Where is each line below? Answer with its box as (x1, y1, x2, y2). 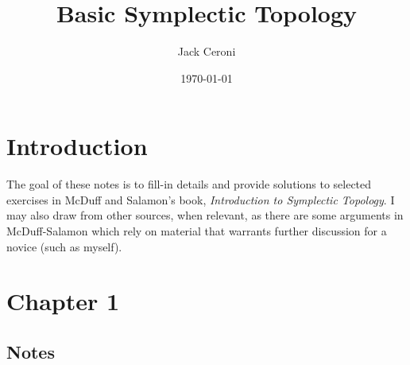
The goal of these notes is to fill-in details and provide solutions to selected (6, 176, 372, 192)
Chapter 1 (6, 285, 120, 317)
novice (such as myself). (6, 238, 122, 254)
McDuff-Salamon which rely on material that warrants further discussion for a (6, 223, 387, 239)
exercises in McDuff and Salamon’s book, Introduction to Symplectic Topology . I (6, 191, 395, 208)
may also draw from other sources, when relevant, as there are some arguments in (6, 207, 404, 223)
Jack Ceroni (177, 43, 236, 60)
